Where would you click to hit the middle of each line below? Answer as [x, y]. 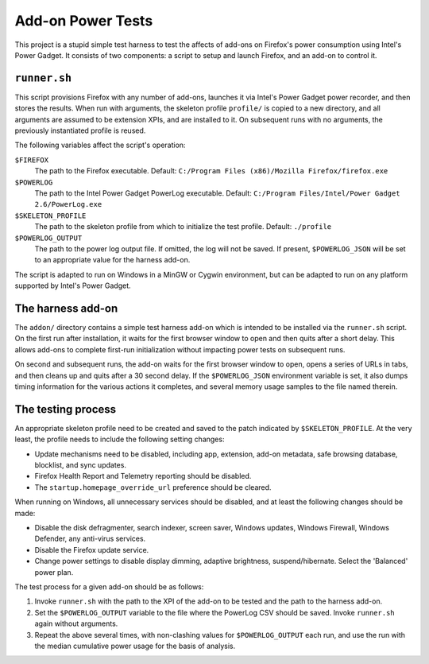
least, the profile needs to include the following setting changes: [120, 439]
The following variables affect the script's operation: [100, 145]
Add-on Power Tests [84, 21]
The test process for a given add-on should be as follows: [109, 586]
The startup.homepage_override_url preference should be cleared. [153, 487]
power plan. [54, 572]
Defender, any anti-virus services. [90, 539]
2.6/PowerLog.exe [68, 204]
